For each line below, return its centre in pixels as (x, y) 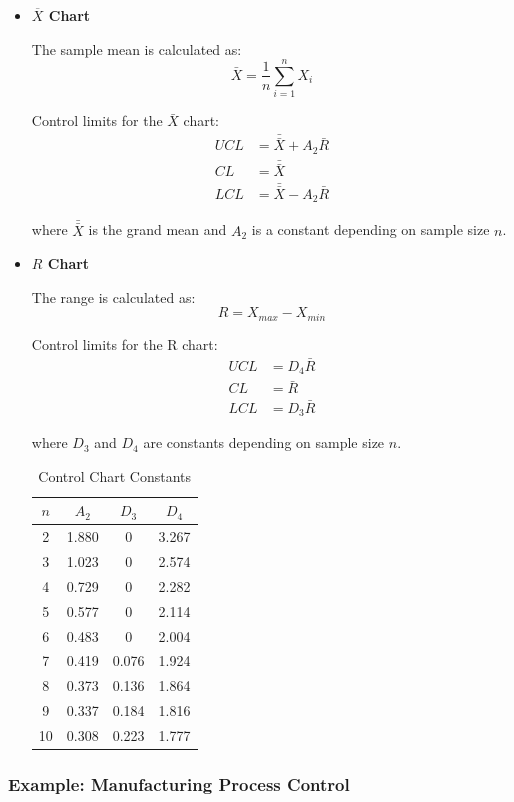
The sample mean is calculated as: (136, 48)
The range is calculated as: (113, 296)
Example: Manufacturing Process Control (179, 783)
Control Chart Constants (114, 475)
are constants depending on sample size (264, 442)
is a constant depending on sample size (370, 229)
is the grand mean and (157, 229)
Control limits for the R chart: (124, 343)
